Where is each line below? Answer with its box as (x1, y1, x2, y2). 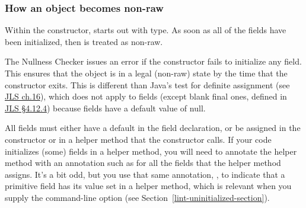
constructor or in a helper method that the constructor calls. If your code (5, 133, 272, 145)
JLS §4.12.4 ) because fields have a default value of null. (5, 101, 206, 114)
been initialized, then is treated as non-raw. (5, 35, 163, 47)
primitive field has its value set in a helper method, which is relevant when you (5, 180, 292, 192)
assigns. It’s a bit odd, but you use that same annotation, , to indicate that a (5, 168, 285, 180)
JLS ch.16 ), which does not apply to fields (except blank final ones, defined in (5, 90, 287, 103)
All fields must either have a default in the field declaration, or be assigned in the (5, 121, 301, 134)
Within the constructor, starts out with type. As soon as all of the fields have (5, 24, 286, 36)
